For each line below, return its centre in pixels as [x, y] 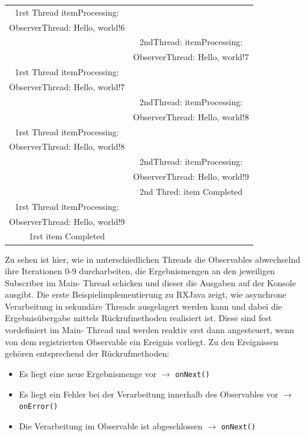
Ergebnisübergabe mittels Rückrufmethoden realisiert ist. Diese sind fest [138, 318]
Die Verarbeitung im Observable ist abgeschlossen [111, 425]
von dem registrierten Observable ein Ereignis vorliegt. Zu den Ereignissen [142, 341]
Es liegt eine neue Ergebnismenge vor [88, 373]
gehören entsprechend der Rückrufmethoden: [87, 353]
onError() [39, 407]
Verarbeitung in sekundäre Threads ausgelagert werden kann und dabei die [143, 306]
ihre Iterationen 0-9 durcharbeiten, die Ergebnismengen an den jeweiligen [140, 271]
